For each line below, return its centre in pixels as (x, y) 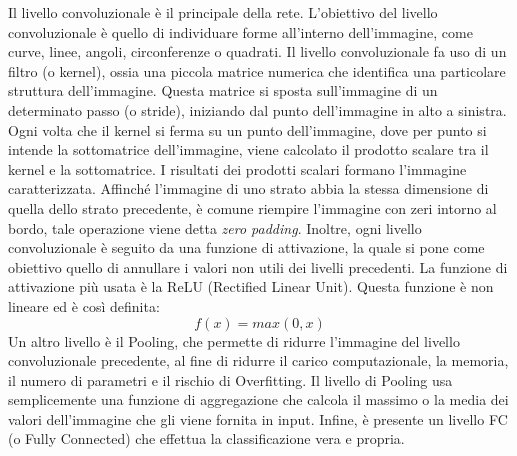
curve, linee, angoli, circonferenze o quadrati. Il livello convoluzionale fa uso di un (257, 51)
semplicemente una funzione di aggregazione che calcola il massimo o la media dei (258, 399)
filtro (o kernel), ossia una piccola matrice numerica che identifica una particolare (257, 70)
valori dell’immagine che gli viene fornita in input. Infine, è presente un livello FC (258, 418)
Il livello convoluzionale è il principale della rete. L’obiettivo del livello (223, 12)
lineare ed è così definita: (84, 305)
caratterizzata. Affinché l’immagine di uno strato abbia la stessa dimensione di (248, 188)
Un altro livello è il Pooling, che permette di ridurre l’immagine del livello (234, 340)
